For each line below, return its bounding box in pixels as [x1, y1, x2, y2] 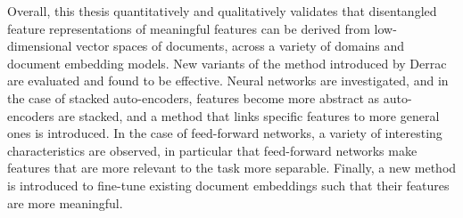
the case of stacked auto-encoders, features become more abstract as [7, 88, 380, 107]
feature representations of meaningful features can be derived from [7, 19, 370, 37]
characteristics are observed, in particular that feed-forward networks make [7, 141, 418, 159]
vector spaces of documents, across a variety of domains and [76, 36, 405, 55]
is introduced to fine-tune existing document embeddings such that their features [7, 175, 450, 194]
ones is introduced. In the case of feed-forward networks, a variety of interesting [7, 124, 442, 142]
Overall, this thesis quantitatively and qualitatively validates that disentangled [7, 2, 437, 20]
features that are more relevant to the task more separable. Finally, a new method [7, 158, 457, 177]
